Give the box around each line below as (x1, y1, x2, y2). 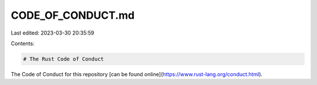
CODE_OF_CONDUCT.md (11, 9, 135, 22)
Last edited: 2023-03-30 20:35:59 (11, 29, 95, 36)
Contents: (11, 40, 35, 47)
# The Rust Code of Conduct (23, 56, 104, 62)
